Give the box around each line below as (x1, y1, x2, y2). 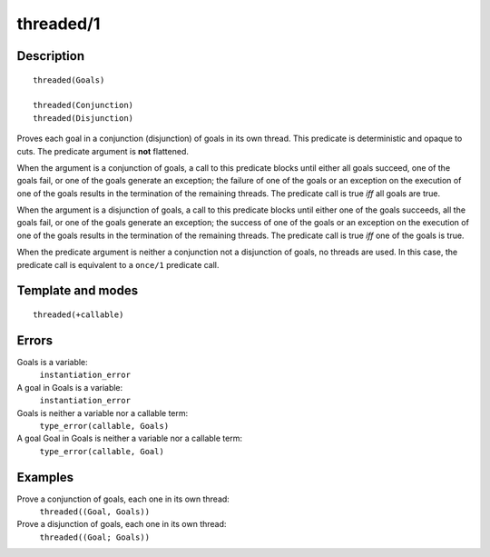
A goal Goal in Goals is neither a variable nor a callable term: (16, 433, 242, 444)
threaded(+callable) (33, 310, 124, 320)
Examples (16, 469, 74, 485)
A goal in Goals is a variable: (16, 382, 123, 393)
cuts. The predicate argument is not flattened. (16, 145, 190, 156)
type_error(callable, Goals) (39, 421, 170, 431)
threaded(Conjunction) (33, 100, 134, 111)
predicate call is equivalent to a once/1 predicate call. (16, 259, 220, 270)
